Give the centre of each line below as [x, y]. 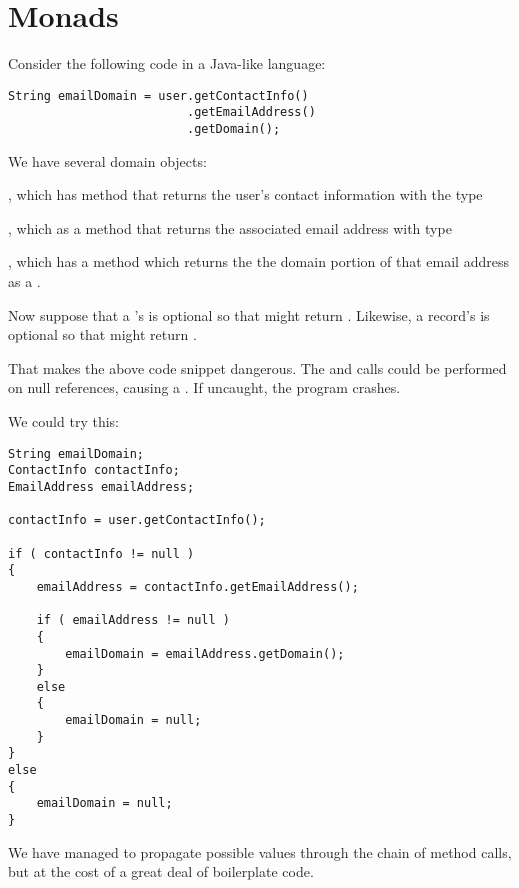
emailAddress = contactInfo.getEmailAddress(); [197, 586]
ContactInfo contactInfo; [94, 470]
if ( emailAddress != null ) [133, 620]
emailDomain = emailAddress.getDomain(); [205, 653]
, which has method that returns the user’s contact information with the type [245, 194]
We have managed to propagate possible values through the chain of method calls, [260, 851]
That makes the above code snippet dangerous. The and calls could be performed [257, 367]
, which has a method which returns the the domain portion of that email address [258, 261]
